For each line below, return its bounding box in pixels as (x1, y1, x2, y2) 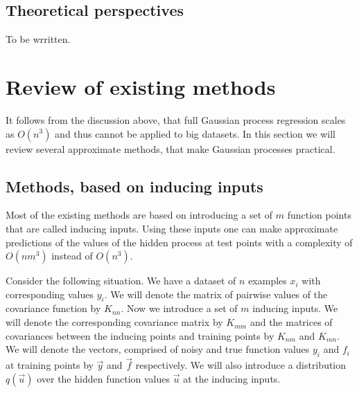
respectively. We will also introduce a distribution (135, 358, 347, 372)
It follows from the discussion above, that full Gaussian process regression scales (6, 112, 346, 127)
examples (248, 273, 287, 288)
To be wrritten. (6, 32, 71, 46)
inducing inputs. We (252, 301, 338, 316)
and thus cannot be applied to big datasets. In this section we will (55, 126, 335, 140)
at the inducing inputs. (183, 371, 281, 385)
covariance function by (6, 301, 101, 316)
